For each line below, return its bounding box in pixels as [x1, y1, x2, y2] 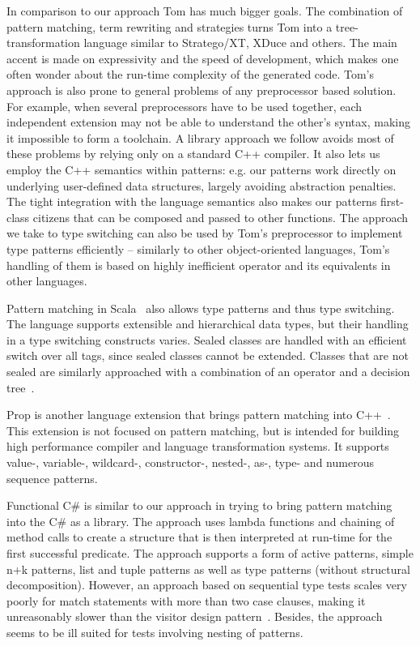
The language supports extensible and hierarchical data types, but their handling [6, 315, 409, 332]
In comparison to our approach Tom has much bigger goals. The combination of [6, 2, 403, 19]
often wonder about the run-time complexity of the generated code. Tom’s [6, 66, 375, 83]
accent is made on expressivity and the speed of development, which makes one [6, 49, 399, 66]
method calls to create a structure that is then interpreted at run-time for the [6, 528, 392, 545]
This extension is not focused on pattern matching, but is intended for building [6, 421, 400, 439]
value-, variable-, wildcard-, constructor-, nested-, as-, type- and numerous [6, 454, 374, 471]
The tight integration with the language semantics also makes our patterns [6, 193, 377, 210]
